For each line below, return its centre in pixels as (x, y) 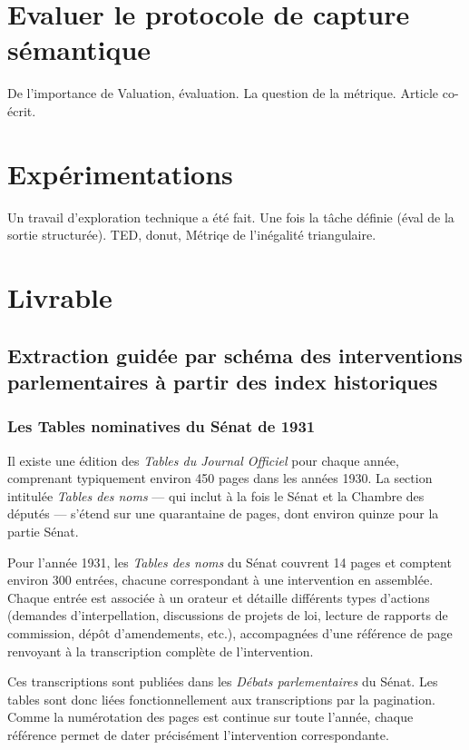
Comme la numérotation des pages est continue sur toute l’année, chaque (210, 717)
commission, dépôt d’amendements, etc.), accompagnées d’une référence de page (230, 632)
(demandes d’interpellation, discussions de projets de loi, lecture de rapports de (228, 615)
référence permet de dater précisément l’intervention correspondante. (198, 734)
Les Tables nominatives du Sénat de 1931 (161, 426)
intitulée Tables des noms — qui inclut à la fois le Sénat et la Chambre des (216, 495)
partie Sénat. (43, 531)
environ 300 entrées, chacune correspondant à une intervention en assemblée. (220, 580)
